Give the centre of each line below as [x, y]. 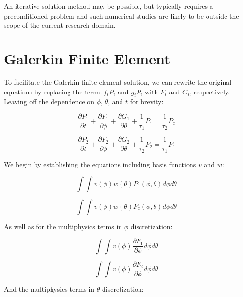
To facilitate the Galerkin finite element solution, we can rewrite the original [118, 82]
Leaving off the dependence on [49, 102]
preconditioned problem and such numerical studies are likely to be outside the [121, 15]
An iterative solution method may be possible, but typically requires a [109, 6]
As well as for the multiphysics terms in [63, 226]
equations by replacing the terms [53, 91]
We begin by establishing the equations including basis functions [100, 164]
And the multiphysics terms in [49, 289]
